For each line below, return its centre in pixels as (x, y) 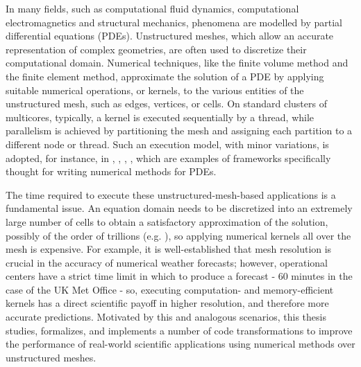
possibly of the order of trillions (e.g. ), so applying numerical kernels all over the (178, 235)
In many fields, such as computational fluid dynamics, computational (152, 8)
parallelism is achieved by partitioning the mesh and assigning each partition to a (179, 131)
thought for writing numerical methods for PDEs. (111, 171)
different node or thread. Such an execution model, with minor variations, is (167, 144)
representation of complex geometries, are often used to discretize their (156, 49)
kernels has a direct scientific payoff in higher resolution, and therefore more (167, 303)
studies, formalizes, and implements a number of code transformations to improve (179, 330)
